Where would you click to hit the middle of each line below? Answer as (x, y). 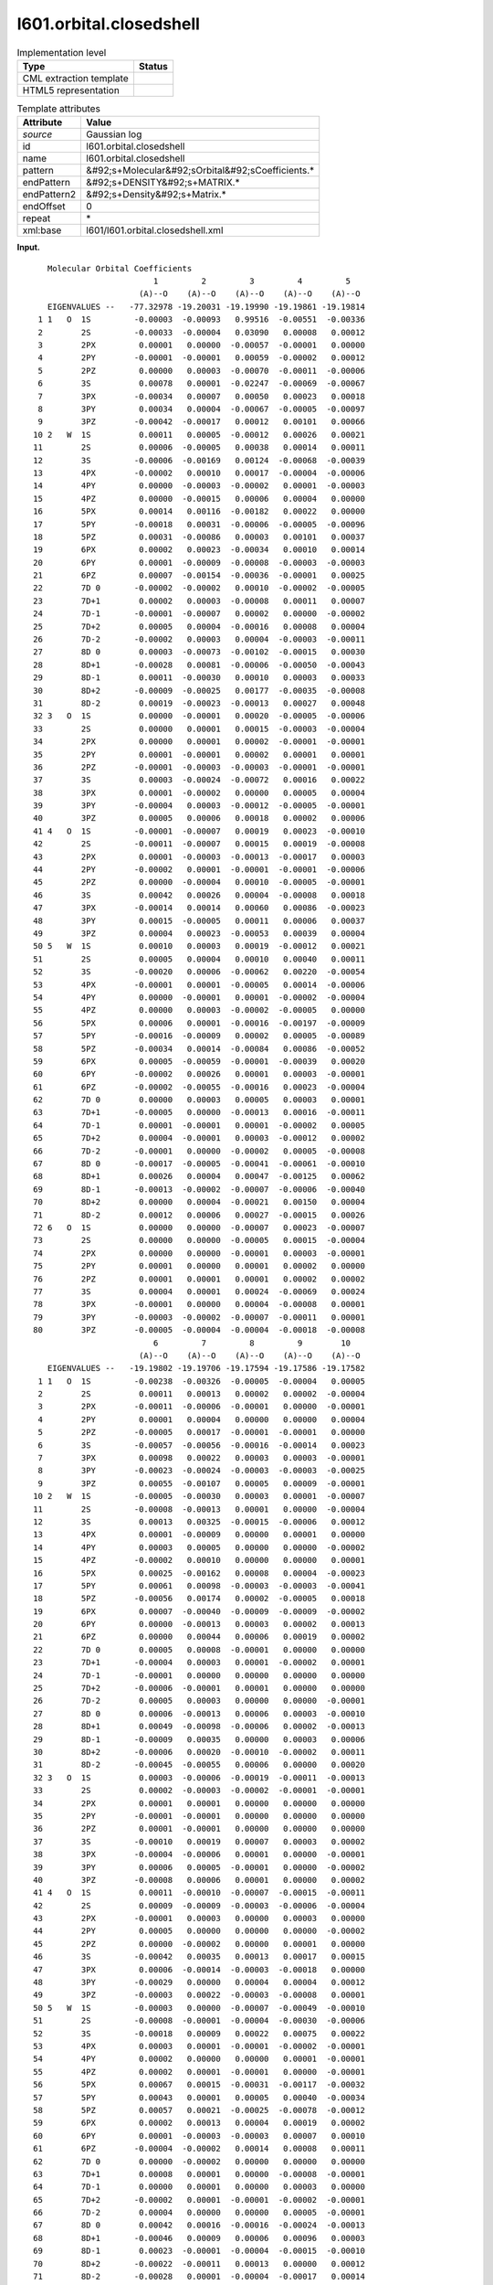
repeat (37, 218)
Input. (28, 248)
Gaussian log (114, 134)
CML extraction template (75, 78)
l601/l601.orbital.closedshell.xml (155, 230)
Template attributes (58, 109)
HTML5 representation (71, 90)
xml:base (42, 230)
